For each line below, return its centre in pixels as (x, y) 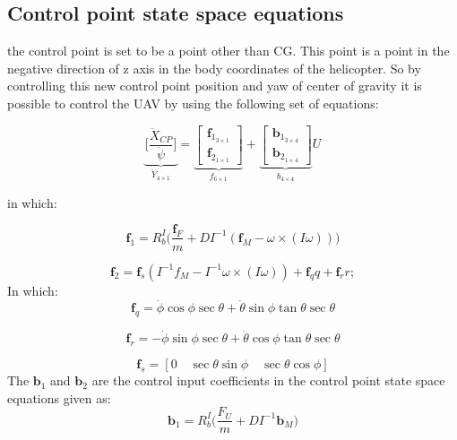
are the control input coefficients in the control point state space (268, 380)
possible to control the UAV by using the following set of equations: (193, 103)
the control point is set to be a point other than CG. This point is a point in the (228, 51)
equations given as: (59, 397)
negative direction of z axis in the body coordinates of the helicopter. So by (214, 68)
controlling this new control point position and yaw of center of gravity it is (215, 86)
